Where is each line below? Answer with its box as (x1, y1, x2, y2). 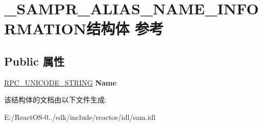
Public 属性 (4, 53, 65, 69)
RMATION (4, 18, 87, 39)
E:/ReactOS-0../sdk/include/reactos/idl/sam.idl (4, 111, 156, 122)
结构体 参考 (86, 18, 164, 39)
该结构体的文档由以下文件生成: (4, 94, 107, 105)
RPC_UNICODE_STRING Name (4, 77, 116, 88)
